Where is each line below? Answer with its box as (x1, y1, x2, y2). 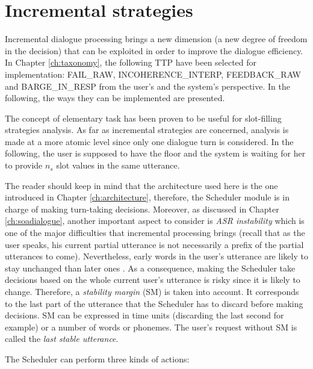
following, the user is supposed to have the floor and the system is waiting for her (5, 147, 306, 160)
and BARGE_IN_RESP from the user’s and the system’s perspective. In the (5, 79, 290, 92)
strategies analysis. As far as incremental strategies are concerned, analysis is (5, 123, 289, 136)
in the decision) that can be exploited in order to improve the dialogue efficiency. (5, 44, 303, 57)
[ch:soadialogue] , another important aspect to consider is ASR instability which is (5, 214, 305, 227)
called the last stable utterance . (5, 332, 119, 345)
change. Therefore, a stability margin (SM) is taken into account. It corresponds (5, 285, 299, 297)
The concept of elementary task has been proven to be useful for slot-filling (5, 111, 282, 124)
